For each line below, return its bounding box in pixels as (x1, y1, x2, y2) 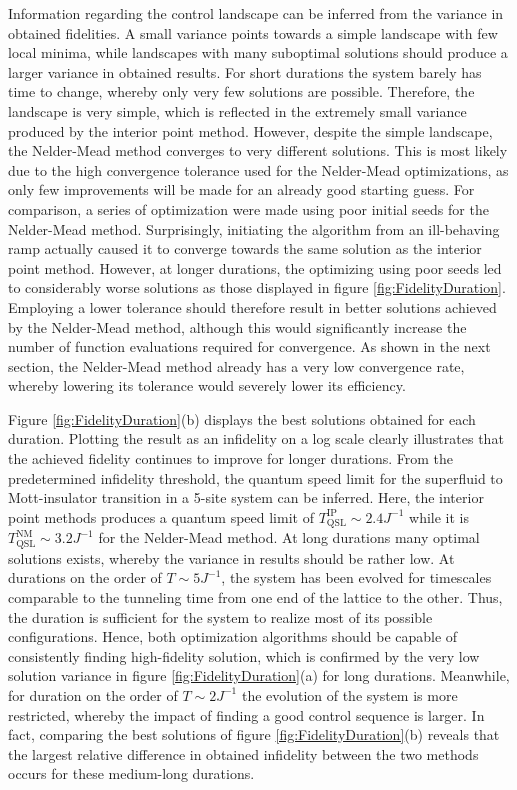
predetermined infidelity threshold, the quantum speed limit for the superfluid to (8, 467, 503, 488)
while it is (409, 506, 469, 527)
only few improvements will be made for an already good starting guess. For (8, 179, 475, 200)
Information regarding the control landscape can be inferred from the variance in (8, 3, 504, 23)
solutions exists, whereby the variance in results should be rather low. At (8, 547, 455, 568)
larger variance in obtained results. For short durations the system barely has (8, 61, 482, 82)
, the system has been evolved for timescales (221, 567, 492, 588)
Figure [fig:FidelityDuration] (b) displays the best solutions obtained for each (8, 408, 476, 429)
